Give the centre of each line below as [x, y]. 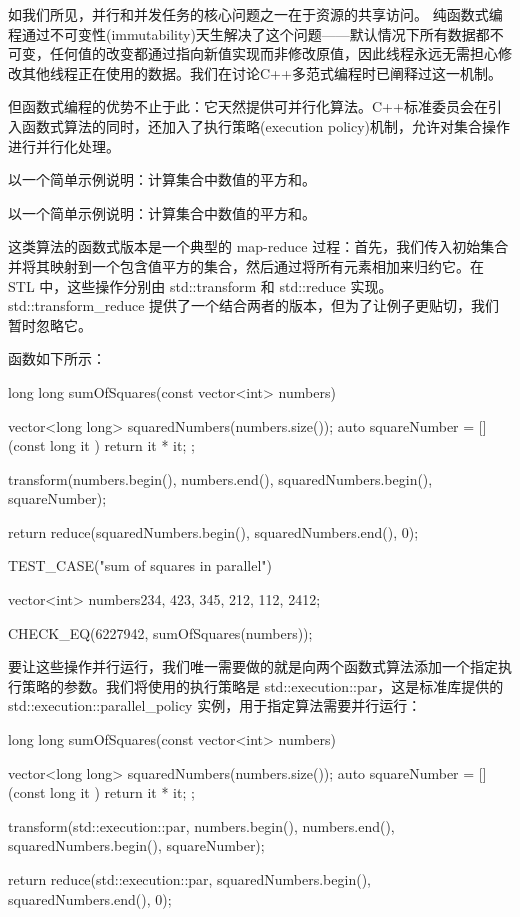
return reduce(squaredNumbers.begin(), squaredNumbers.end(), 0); [213, 531]
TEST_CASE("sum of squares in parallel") [140, 565]
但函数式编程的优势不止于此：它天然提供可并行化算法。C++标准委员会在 [248, 106]
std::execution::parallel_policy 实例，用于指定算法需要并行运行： [215, 705]
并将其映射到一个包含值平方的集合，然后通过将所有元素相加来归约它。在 [246, 265]
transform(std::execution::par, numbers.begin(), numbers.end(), [201, 825]
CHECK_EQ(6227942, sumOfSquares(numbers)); [160, 632]
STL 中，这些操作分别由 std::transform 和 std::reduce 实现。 [200, 285]
